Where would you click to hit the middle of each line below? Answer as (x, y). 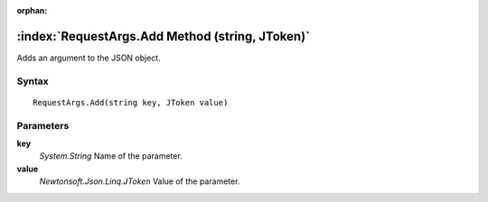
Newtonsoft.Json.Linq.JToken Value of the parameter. (140, 181)
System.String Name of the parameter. (111, 156)
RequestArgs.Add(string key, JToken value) (131, 102)
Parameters (43, 125)
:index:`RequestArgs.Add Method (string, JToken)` (164, 36)
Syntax (33, 81)
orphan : (32, 10)
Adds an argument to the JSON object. (89, 58)
